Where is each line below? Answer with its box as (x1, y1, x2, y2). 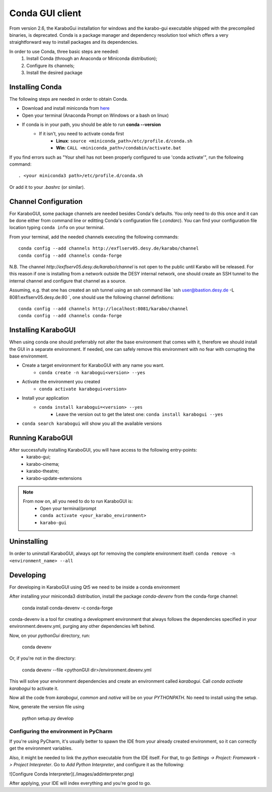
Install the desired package (26, 69, 83, 76)
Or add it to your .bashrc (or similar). (9, 184, 85, 190)
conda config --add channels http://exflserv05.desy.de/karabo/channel (18, 246, 199, 251)
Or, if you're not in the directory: (9, 655, 76, 662)
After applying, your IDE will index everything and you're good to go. (9, 780, 151, 786)
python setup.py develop (22, 715, 74, 721)
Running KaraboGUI (9, 434, 73, 442)
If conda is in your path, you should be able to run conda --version (22, 121, 161, 127)
